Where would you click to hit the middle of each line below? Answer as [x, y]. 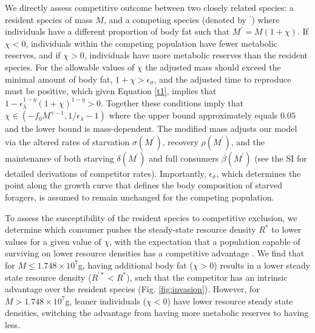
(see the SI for [281, 158]
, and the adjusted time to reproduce [222, 79]
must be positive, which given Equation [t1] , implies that [111, 91]
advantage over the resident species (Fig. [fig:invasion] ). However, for [132, 289]
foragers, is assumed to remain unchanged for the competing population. [140, 197]
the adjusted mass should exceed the [213, 67]
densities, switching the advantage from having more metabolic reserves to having [157, 313]
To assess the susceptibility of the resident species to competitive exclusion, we [151, 217]
